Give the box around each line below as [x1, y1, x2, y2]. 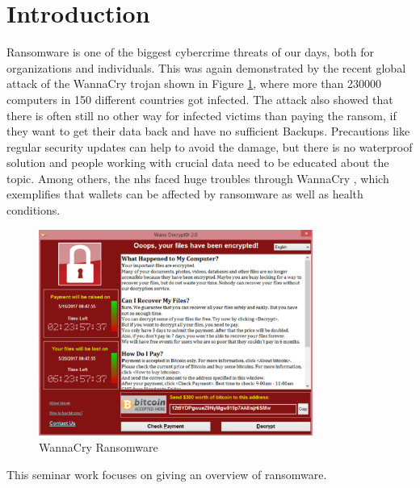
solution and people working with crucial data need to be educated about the [6, 154, 389, 171]
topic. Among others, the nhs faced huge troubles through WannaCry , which [6, 169, 389, 186]
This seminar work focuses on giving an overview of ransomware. [6, 465, 327, 482]
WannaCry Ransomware [39, 438, 158, 455]
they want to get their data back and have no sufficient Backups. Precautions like [6, 123, 410, 140]
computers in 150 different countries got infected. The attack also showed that [6, 90, 393, 107]
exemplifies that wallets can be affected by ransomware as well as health [6, 186, 363, 202]
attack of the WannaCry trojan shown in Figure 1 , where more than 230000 [6, 75, 382, 92]
